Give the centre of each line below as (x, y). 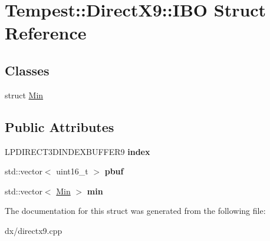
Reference (46, 33)
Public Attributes (60, 126)
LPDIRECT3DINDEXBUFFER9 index (78, 151)
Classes (27, 70)
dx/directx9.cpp (34, 230)
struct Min (24, 95)
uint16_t (72, 171)
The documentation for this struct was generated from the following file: (135, 211)
